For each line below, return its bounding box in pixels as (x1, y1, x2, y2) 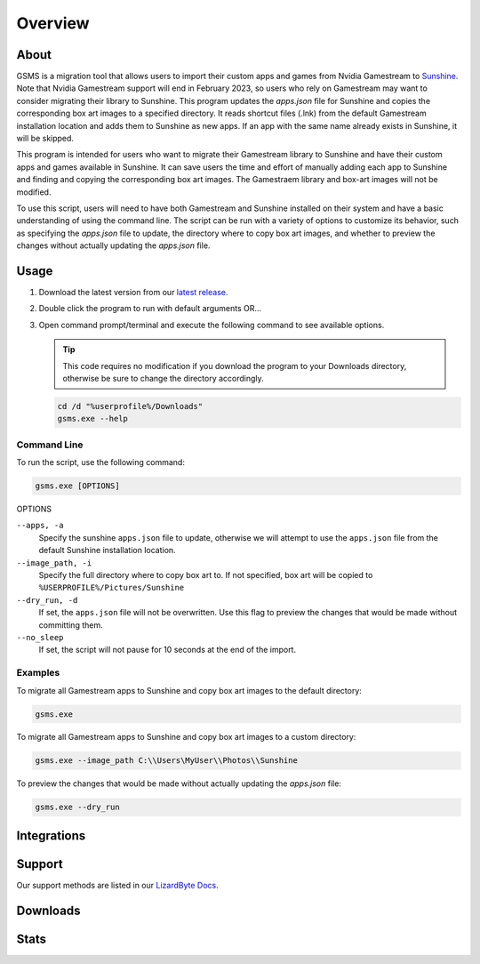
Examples (16, 667, 60, 679)
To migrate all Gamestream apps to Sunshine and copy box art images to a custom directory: (16, 732, 356, 743)
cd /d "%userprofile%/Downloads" (57, 401, 204, 411)
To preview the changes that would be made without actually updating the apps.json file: (16, 778, 342, 789)
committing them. (38, 619, 103, 631)
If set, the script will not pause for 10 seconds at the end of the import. (38, 645, 297, 655)
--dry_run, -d (16, 595, 78, 605)
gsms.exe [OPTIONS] (35, 481, 120, 491)
